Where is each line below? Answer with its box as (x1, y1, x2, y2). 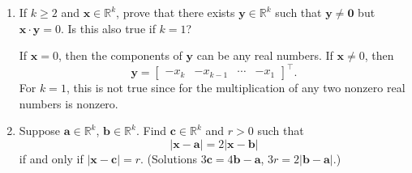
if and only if (19, 150, 84, 167)
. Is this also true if (61, 19, 156, 36)
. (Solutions (140, 150, 198, 167)
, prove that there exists (116, 4, 235, 20)
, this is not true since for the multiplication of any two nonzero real (66, 79, 406, 96)
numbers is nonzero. (19, 95, 118, 112)
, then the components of (58, 47, 182, 64)
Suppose (19, 122, 61, 139)
